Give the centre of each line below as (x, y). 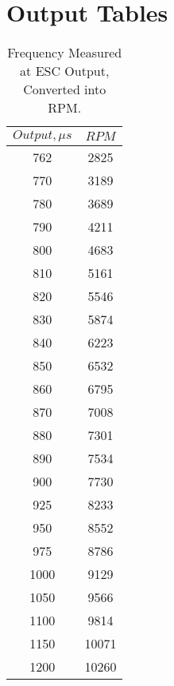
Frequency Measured (65, 53)
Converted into (65, 89)
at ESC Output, (65, 71)
